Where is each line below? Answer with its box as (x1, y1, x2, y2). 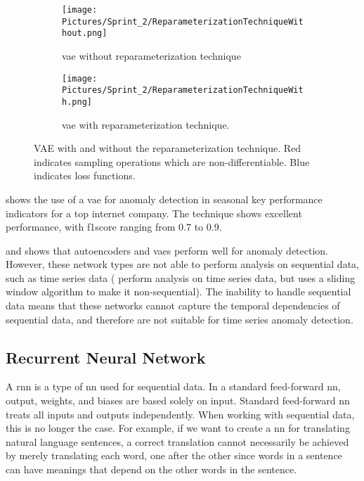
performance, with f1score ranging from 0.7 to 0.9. (6, 219, 222, 234)
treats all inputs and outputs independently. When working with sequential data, (6, 406, 355, 421)
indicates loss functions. (34, 168, 136, 183)
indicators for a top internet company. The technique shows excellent (6, 205, 302, 220)
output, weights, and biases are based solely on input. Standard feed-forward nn (6, 393, 350, 408)
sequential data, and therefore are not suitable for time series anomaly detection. (6, 312, 353, 326)
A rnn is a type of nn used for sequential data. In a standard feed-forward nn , (6, 379, 341, 394)
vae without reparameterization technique (62, 48, 241, 63)
